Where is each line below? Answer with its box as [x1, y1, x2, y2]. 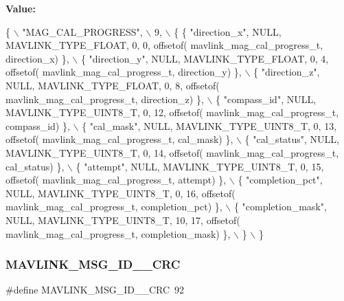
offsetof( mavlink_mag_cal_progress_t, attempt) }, [5, 172, 227, 187]
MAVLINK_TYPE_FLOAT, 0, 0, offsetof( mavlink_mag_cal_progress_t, [5, 38, 323, 52]
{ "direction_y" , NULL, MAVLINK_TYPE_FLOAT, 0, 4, [80, 51, 329, 65]
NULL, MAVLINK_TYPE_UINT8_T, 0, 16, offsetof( [5, 186, 236, 200]
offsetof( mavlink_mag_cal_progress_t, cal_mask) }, [5, 132, 233, 146]
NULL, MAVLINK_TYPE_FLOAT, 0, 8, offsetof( [5, 78, 220, 92]
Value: [5, 1, 36, 15]
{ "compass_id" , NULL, [216, 91, 317, 106]
